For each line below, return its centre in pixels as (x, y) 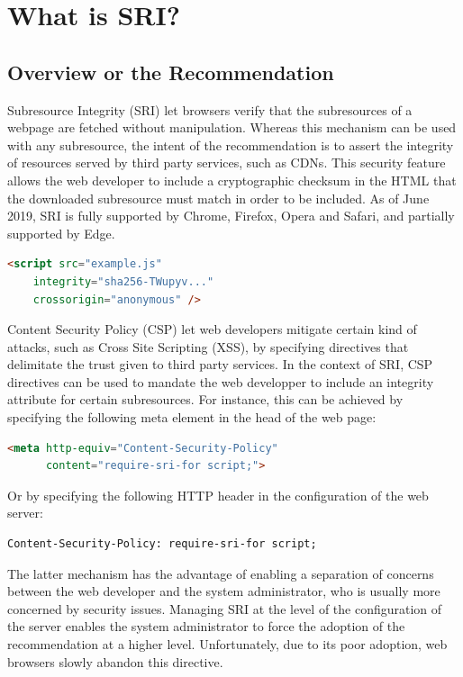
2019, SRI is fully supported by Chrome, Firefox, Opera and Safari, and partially (231, 216)
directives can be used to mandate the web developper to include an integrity (221, 381)
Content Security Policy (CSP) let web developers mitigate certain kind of (212, 329)
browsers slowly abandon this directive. (115, 661)
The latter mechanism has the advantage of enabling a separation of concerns (221, 573)
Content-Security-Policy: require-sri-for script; (162, 544)
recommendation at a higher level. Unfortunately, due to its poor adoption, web (227, 644)
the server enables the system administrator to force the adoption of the (206, 626)
